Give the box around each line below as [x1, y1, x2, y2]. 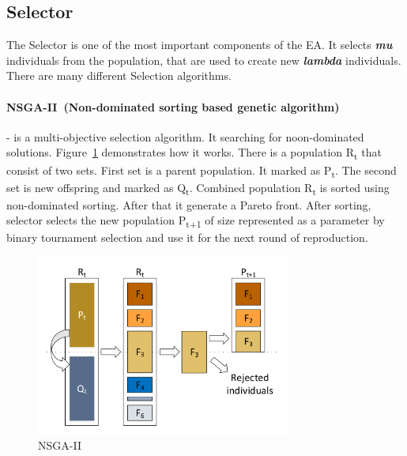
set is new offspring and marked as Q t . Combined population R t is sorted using [6, 179, 390, 198]
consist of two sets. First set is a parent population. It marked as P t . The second [6, 161, 397, 180]
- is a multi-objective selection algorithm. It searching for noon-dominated [6, 128, 364, 145]
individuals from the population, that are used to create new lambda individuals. [6, 51, 401, 68]
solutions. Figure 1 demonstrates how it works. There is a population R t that [6, 144, 382, 163]
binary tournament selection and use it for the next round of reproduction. [6, 229, 368, 246]
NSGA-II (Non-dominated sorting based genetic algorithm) [6, 98, 340, 115]
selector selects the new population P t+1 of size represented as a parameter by [6, 212, 385, 231]
